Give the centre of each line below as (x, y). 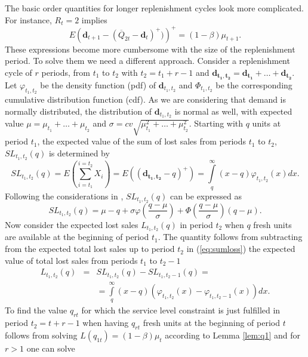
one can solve (51, 348)
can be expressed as (206, 196)
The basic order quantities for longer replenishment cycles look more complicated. (155, 8)
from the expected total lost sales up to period (90, 249)
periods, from (66, 72)
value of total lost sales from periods (71, 260)
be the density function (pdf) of (98, 84)
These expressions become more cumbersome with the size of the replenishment (150, 49)
